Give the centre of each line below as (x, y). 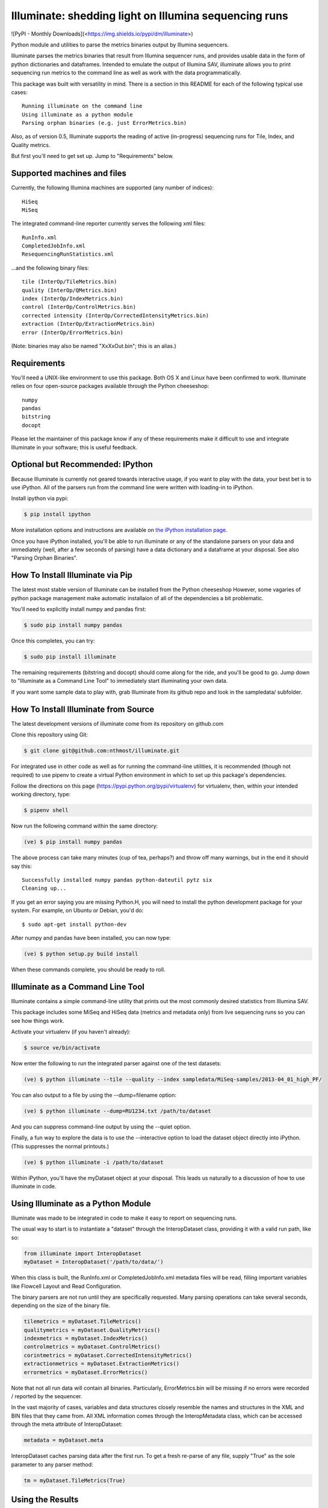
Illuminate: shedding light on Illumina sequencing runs (150, 16)
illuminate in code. (34, 1186)
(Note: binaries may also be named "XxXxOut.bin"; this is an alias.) (94, 346)
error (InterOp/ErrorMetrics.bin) (73, 332)
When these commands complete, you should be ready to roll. (88, 969)
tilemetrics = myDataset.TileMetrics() (82, 1322)
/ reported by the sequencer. (47, 1396)
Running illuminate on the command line (82, 106)
